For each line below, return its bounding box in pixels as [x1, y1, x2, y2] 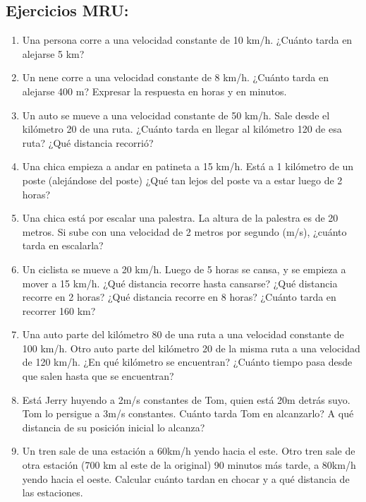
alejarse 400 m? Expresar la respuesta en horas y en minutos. [22, 83, 287, 98]
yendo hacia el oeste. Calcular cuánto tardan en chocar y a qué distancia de [22, 471, 350, 486]
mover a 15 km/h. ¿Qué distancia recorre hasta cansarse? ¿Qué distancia [22, 275, 338, 290]
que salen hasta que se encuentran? [22, 369, 174, 383]
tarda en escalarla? [22, 238, 104, 253]
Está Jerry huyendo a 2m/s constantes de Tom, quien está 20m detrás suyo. [22, 392, 350, 407]
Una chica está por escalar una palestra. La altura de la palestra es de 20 [22, 210, 338, 225]
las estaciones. [22, 485, 83, 500]
